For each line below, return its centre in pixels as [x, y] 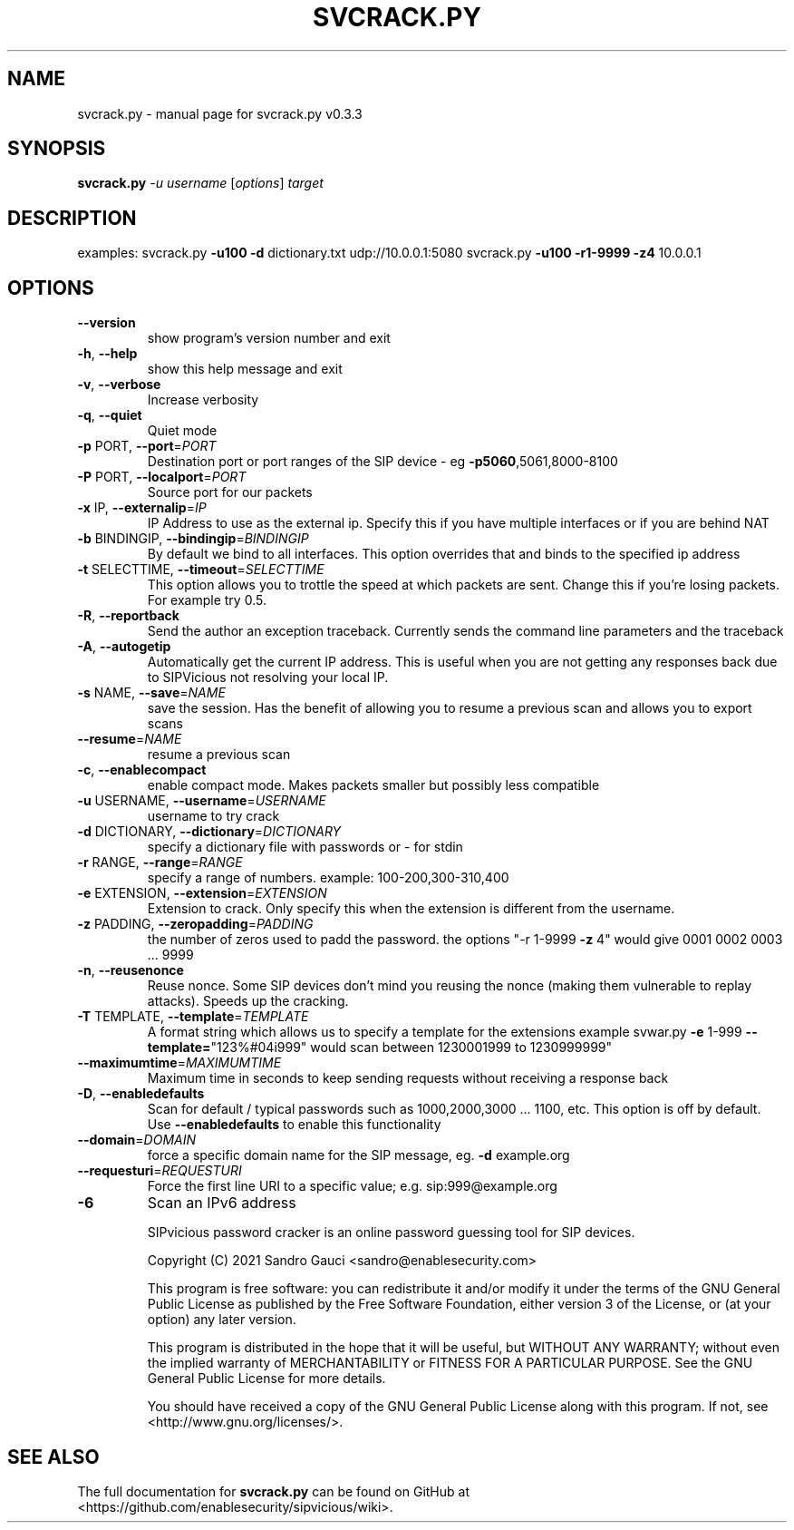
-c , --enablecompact [142, 770]
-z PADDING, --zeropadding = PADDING [195, 924]
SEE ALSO [53, 1457]
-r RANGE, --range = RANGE [160, 862]
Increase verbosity [203, 400]
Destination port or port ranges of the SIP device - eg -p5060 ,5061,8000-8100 [382, 462]
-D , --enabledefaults [141, 1094]
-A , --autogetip [124, 647]
